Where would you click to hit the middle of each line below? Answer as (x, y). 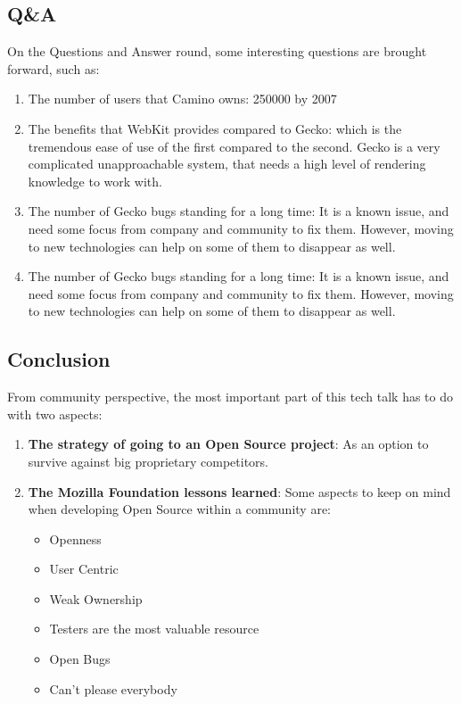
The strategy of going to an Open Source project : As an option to (228, 444)
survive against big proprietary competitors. (148, 461)
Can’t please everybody (113, 688)
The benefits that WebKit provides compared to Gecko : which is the (215, 128)
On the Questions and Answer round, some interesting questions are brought (217, 51)
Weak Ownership (96, 598)
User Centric (84, 569)
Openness (75, 538)
